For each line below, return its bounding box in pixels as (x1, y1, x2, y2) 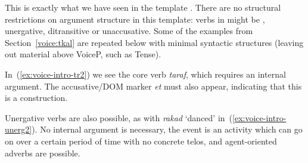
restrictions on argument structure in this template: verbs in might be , (5, 13, 265, 25)
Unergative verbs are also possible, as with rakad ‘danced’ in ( (5, 111, 233, 124)
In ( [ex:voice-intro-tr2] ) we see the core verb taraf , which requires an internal (5, 67, 286, 80)
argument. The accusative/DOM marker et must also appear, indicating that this (5, 79, 302, 92)
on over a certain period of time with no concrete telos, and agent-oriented (5, 134, 277, 147)
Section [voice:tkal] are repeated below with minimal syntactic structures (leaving (5, 36, 304, 48)
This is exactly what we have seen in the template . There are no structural (5, 1, 281, 13)
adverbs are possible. (5, 146, 80, 159)
